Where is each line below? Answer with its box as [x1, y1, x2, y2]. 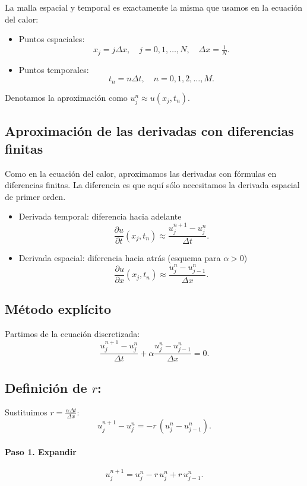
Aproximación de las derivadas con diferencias [5, 122, 294, 140]
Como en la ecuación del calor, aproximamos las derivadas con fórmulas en [5, 167, 277, 179]
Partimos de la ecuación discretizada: [5, 328, 140, 340]
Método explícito [5, 300, 112, 318]
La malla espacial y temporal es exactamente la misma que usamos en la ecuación [5, 1, 303, 13]
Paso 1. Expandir [5, 445, 77, 458]
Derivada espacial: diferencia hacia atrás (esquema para [18, 252, 221, 264]
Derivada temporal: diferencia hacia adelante [18, 210, 182, 223]
